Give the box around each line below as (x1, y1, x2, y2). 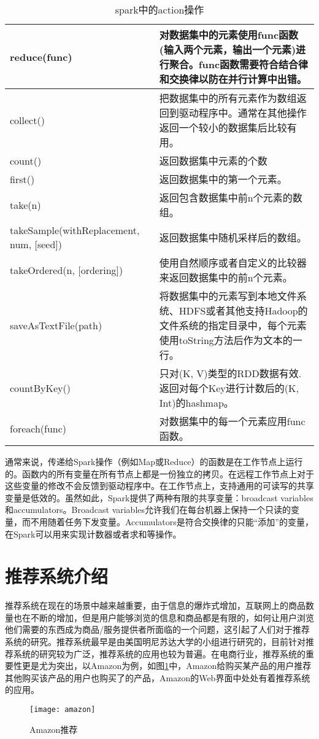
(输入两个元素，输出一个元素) (159, 42, 296, 57)
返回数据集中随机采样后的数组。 (159, 230, 307, 244)
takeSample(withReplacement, (10, 223, 140, 237)
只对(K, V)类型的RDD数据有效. (159, 366, 302, 380)
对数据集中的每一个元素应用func (159, 414, 306, 428)
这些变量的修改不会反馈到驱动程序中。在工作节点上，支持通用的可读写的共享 (5, 479, 314, 492)
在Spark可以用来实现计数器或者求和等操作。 (5, 527, 182, 540)
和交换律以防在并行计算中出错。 (159, 72, 307, 86)
